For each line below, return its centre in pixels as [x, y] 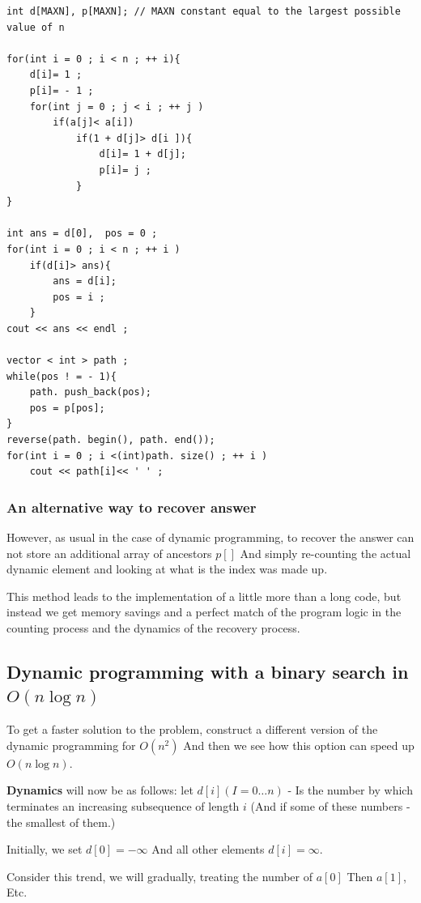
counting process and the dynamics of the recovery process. [153, 628]
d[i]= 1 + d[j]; [142, 154]
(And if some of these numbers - [330, 805]
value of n [36, 27]
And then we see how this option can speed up [299, 745]
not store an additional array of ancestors [109, 553]
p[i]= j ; [125, 170]
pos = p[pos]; [67, 408]
